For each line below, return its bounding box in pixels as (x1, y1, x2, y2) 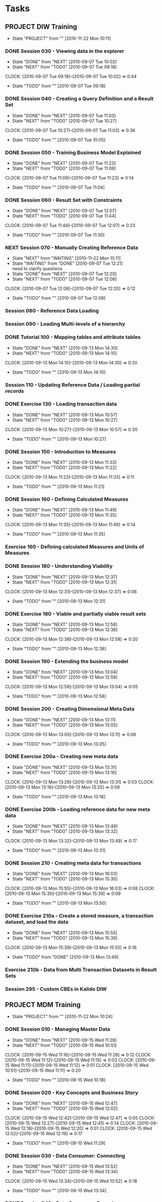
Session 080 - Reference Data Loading (5, 307, 99, 314)
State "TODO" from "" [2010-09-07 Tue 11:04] (12, 184, 105, 190)
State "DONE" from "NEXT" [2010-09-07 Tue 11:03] (12, 112, 116, 118)
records (5, 387, 24, 394)
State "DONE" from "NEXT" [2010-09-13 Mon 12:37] (12, 574, 117, 580)
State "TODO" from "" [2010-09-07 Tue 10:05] (12, 137, 106, 143)
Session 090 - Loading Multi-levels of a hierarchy (5, 321, 125, 328)
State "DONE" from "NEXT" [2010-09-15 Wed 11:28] (12, 1037, 117, 1043)
